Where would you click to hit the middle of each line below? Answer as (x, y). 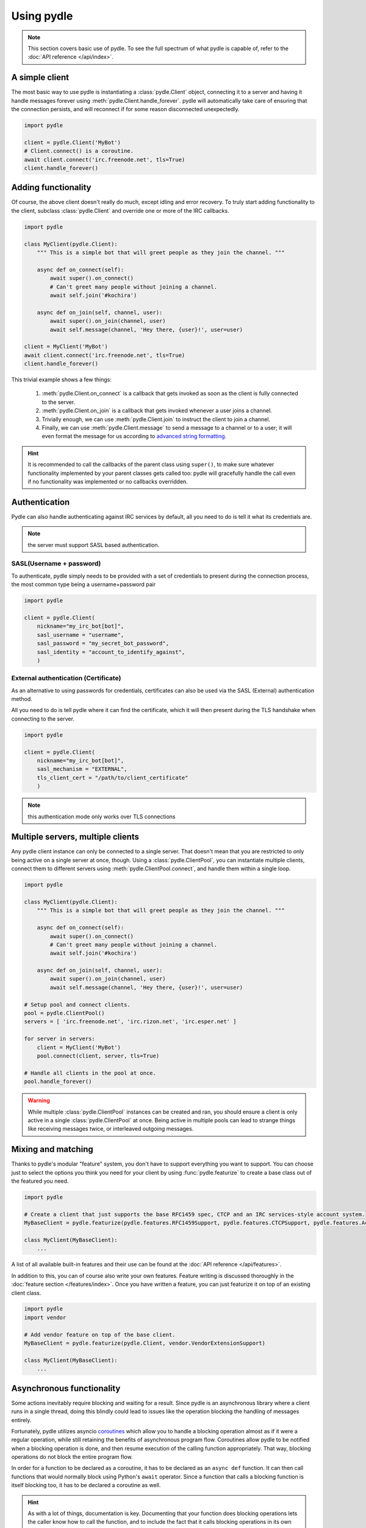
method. (22, 699)
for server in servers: (60, 1039)
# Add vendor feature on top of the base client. (100, 1335)
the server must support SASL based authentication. (94, 545)
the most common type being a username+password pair (84, 584)
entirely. (21, 1420)
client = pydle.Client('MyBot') (73, 142)
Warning (39, 1101)
